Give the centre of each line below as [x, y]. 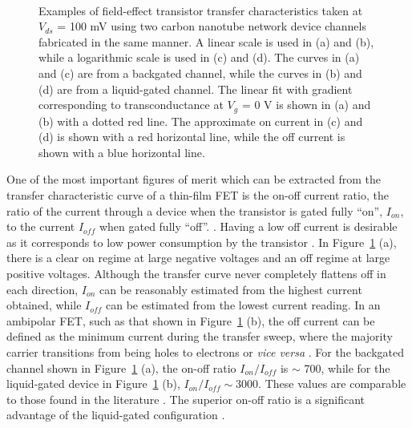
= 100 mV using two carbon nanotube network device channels [212, 26]
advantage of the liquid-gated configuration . [116, 415]
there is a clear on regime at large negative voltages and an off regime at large [198, 258]
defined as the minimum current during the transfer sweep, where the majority [200, 336]
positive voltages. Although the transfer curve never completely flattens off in [196, 273]
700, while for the [347, 367]
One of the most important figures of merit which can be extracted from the [194, 179]
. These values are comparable [332, 384]
